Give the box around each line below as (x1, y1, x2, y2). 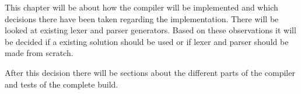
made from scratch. (5, 47, 73, 59)
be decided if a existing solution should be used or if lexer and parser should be (5, 35, 289, 47)
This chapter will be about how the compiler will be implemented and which (5, 1, 278, 13)
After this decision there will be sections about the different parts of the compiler (5, 66, 295, 78)
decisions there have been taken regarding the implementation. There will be (5, 12, 279, 25)
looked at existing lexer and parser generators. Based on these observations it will (5, 24, 296, 36)
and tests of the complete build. (5, 78, 118, 90)
